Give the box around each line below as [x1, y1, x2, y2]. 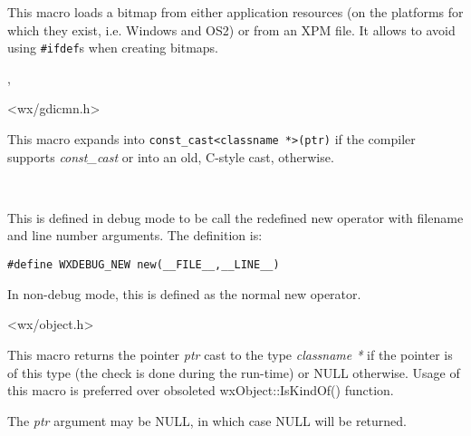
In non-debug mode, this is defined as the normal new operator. [7, 284, 361, 303]
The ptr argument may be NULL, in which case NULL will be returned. [7, 411, 408, 430]
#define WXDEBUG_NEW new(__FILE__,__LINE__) [7, 258, 280, 272]
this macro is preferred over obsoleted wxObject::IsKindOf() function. [7, 381, 394, 400]
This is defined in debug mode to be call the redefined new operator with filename [7, 208, 464, 227]
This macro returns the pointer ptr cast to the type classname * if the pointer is [7, 344, 453, 363]
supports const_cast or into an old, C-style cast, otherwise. [7, 147, 334, 166]
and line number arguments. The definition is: [7, 226, 263, 245]
